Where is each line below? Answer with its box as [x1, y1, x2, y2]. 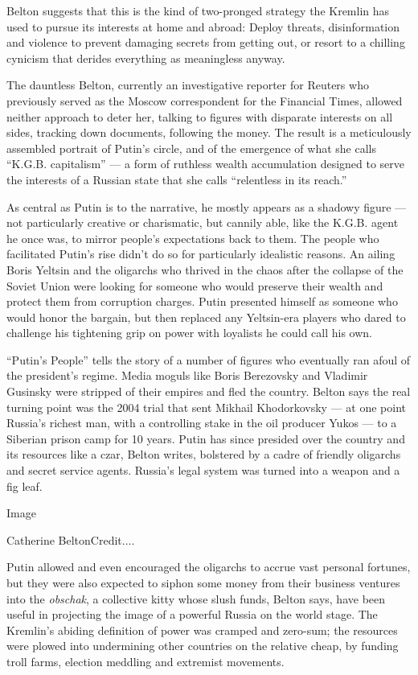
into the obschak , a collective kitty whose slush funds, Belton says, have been [6, 590, 386, 607]
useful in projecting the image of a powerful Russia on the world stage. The [6, 606, 378, 623]
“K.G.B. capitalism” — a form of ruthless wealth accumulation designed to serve [6, 155, 405, 172]
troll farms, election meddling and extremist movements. [6, 652, 285, 669]
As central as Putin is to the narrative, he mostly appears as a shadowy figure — [6, 198, 407, 215]
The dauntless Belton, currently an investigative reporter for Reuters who [6, 76, 369, 93]
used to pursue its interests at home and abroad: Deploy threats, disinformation [6, 18, 400, 35]
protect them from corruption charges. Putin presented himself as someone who [6, 293, 398, 310]
